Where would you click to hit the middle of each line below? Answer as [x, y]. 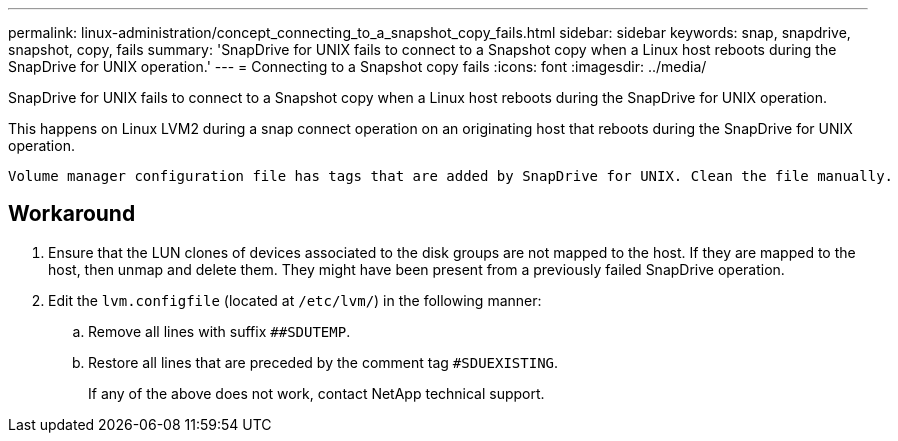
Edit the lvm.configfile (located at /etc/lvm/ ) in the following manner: [295, 300]
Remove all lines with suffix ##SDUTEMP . [219, 331]
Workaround [72, 214]
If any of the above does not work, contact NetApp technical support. [316, 393]
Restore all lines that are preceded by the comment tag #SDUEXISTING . [323, 362]
